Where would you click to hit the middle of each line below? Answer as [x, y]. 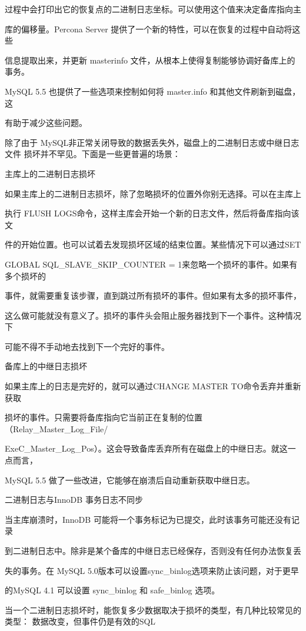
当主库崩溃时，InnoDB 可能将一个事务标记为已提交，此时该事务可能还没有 [148, 519]
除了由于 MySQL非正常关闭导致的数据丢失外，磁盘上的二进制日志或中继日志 [152, 142]
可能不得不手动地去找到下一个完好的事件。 [87, 346]
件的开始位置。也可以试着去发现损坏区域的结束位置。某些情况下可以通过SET [153, 244]
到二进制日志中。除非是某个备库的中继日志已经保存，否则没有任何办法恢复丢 [153, 550]
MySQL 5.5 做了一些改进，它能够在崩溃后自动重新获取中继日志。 [130, 480]
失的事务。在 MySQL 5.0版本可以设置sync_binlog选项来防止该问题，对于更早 [152, 570]
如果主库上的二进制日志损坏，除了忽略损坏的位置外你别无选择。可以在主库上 [153, 193]
